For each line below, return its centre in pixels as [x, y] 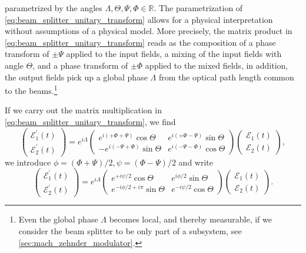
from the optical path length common [226, 77]
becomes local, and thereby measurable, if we [190, 219]
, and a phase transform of [80, 65]
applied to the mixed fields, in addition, [217, 65]
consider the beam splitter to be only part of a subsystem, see [130, 231]
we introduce [28, 162]
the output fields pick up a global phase [76, 77]
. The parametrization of [198, 8]
